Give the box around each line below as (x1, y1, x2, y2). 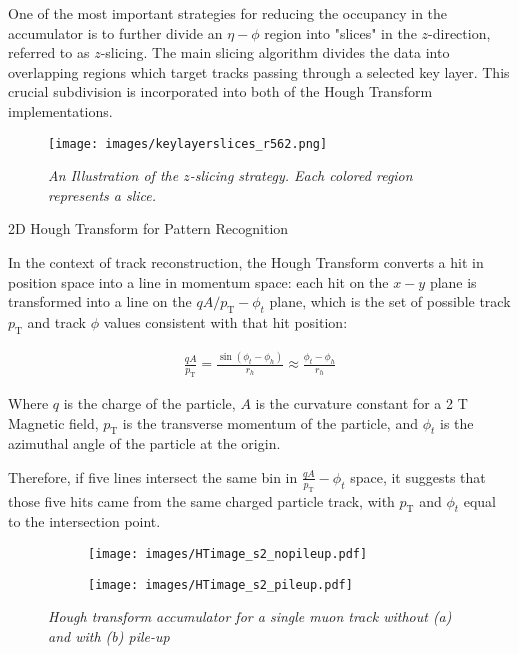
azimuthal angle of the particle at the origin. (8, 433, 281, 454)
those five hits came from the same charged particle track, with (8, 490, 395, 511)
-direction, (428, 22, 491, 43)
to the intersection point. (8, 511, 161, 532)
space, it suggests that (350, 466, 486, 487)
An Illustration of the (48, 165, 179, 186)
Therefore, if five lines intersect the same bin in (8, 466, 298, 487)
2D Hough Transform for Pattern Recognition (8, 218, 289, 239)
